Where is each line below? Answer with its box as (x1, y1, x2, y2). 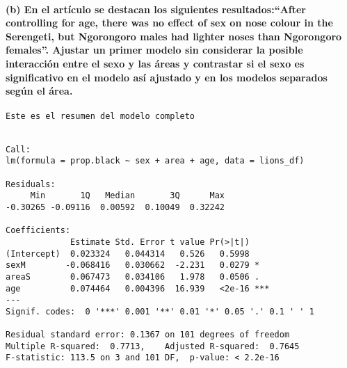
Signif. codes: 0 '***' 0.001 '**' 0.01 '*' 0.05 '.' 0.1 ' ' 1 (6, 306, 314, 317)
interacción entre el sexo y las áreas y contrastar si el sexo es (6, 56, 305, 70)
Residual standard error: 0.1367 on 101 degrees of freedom (6, 330, 290, 340)
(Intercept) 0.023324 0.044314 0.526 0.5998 (6, 248, 250, 259)
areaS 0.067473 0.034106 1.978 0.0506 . (6, 271, 260, 282)
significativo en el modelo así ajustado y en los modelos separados (6, 70, 328, 84)
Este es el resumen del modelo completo (6, 111, 195, 122)
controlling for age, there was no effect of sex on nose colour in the (6, 15, 333, 30)
